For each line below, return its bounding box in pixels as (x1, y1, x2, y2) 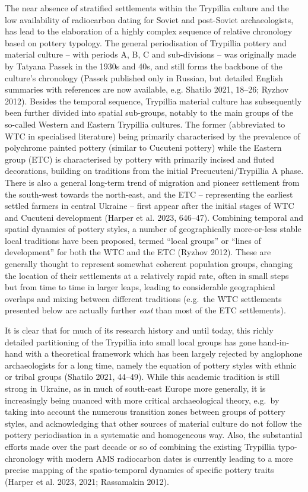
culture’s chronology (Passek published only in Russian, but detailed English (5, 71, 283, 84)
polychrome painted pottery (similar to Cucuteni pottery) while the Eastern (5, 141, 282, 154)
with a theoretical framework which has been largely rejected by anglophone (26, 347, 303, 360)
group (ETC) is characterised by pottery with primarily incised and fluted (5, 153, 275, 165)
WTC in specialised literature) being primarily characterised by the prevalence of (5, 129, 300, 142)
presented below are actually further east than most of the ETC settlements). (5, 304, 286, 316)
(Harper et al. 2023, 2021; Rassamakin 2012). (5, 475, 169, 487)
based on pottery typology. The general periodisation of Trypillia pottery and (5, 36, 287, 49)
